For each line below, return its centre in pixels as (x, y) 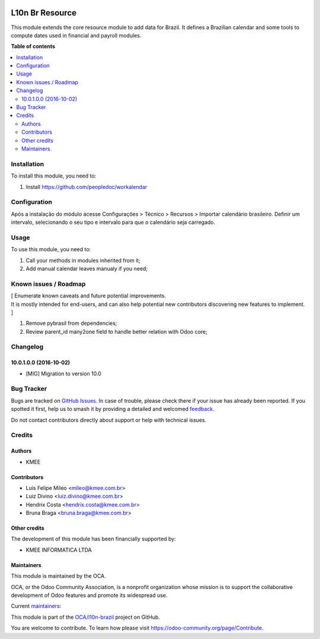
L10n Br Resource (44, 13)
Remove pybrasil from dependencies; (71, 323)
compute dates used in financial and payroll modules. (76, 35)
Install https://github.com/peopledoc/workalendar (87, 186)
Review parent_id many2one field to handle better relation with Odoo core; (116, 331)
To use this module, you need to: (51, 249)
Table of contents (33, 46)
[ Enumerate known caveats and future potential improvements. (88, 296)
